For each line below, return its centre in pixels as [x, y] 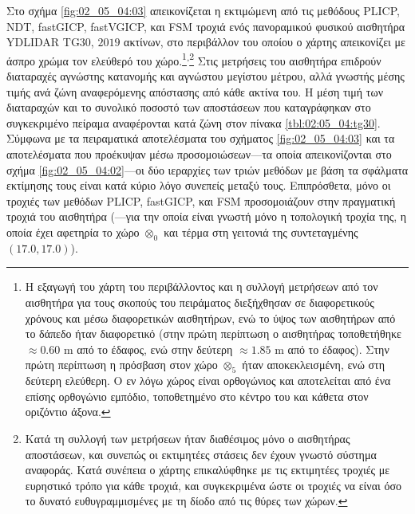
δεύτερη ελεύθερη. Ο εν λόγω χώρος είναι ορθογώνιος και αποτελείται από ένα [208, 381]
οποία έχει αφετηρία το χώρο [73, 231]
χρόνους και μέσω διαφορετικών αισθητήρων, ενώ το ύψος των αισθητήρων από [210, 318]
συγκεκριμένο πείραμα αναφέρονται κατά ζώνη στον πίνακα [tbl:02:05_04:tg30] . [194, 122]
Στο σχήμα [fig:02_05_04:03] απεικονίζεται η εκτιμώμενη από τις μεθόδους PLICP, [203, 10]
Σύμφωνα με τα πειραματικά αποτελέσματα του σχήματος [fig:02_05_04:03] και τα [201, 138]
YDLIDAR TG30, [50, 42]
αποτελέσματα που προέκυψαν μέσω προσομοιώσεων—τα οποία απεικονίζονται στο [199, 154]
